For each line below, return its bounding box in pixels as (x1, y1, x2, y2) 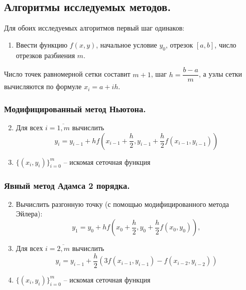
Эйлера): (16, 208, 43, 219)
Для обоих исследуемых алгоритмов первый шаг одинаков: (4, 23, 185, 33)
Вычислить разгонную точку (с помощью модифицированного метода (16, 198, 229, 209)
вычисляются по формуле (4, 81, 82, 92)
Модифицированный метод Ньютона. (4, 102, 146, 115)
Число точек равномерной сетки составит (4, 69, 131, 79)
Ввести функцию (16, 39, 68, 50)
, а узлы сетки (199, 69, 242, 79)
